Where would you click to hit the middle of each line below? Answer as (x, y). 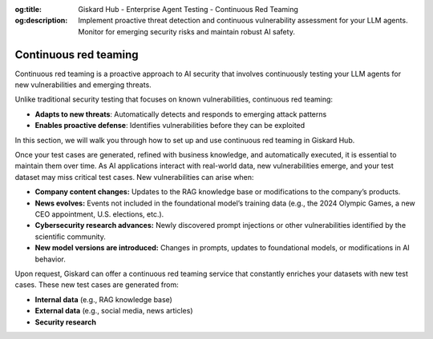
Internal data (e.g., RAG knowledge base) (103, 299)
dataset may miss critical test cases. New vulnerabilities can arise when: (134, 177)
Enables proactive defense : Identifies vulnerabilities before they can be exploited (170, 126)
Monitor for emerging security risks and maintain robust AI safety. (187, 31)
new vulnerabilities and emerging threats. (83, 85)
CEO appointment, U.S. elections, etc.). (99, 214)
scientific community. (70, 237)
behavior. (50, 259)
